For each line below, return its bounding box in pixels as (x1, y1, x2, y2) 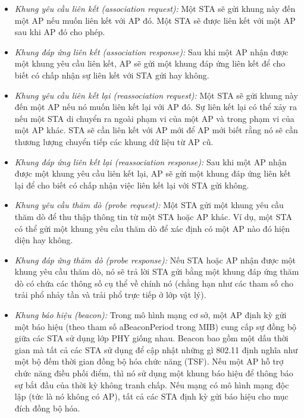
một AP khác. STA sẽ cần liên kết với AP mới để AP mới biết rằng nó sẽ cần (14, 124, 298, 136)
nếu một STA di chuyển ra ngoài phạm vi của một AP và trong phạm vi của (14, 112, 294, 124)
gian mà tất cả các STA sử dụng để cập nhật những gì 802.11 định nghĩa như (14, 343, 298, 356)
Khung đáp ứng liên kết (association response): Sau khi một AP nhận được (14, 45, 289, 58)
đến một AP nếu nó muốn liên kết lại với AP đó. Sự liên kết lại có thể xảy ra (14, 100, 297, 113)
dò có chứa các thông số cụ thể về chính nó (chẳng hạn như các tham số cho (14, 276, 294, 289)
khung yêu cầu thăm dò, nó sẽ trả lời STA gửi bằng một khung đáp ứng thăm (14, 265, 299, 278)
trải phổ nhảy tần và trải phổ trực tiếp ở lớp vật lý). (14, 288, 206, 301)
